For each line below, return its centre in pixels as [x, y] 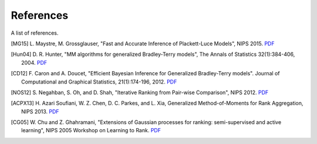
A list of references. [35, 33]
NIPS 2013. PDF [40, 111]
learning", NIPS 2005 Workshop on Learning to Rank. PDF [91, 130]
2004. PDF [34, 62]
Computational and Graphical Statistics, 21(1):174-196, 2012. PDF [99, 82]
